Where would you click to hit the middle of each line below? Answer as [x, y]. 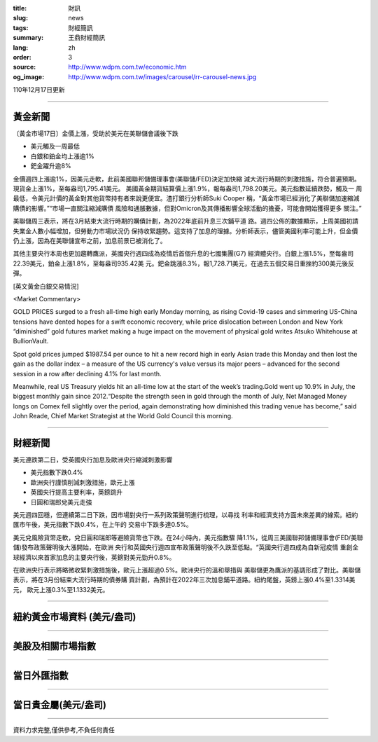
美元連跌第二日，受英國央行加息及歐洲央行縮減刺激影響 [93, 460]
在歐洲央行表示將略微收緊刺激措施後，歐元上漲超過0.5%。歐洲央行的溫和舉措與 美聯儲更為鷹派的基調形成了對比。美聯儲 [187, 570]
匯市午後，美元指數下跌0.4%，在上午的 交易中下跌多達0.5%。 [103, 525]
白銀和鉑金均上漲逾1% [62, 156]
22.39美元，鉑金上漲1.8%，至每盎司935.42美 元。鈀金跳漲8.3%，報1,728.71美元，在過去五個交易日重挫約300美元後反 [184, 263]
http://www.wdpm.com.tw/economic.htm [127, 67]
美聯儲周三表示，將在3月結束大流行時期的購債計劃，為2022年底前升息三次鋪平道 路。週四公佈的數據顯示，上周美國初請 [186, 221]
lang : [21, 47]
